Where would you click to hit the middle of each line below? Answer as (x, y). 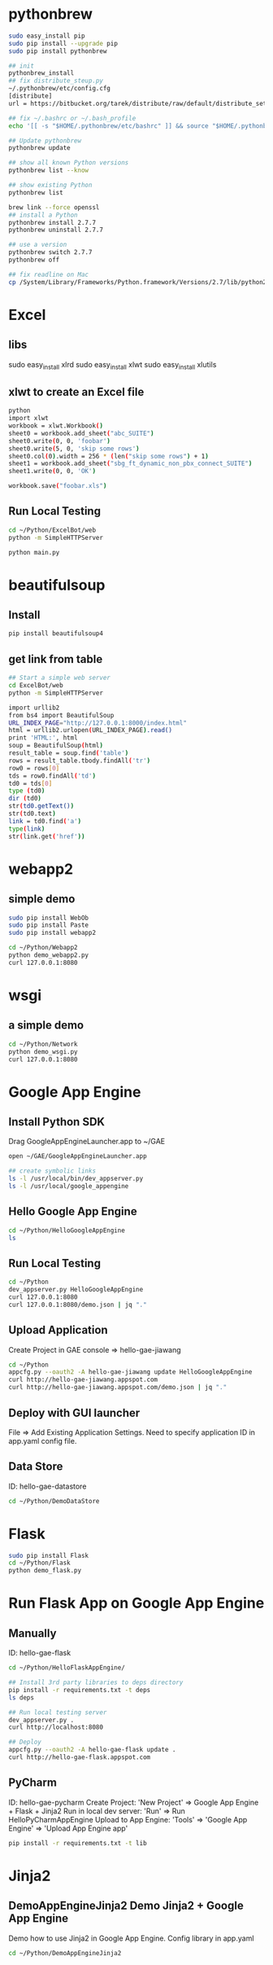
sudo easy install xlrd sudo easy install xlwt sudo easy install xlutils (113, 365)
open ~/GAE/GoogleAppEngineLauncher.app (78, 1156)
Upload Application (58, 1330)
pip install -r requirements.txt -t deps (80, 1690)
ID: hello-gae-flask (40, 1653)
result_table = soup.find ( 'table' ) (69, 753)
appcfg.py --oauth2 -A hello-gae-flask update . (92, 1750)
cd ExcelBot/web (36, 686)
